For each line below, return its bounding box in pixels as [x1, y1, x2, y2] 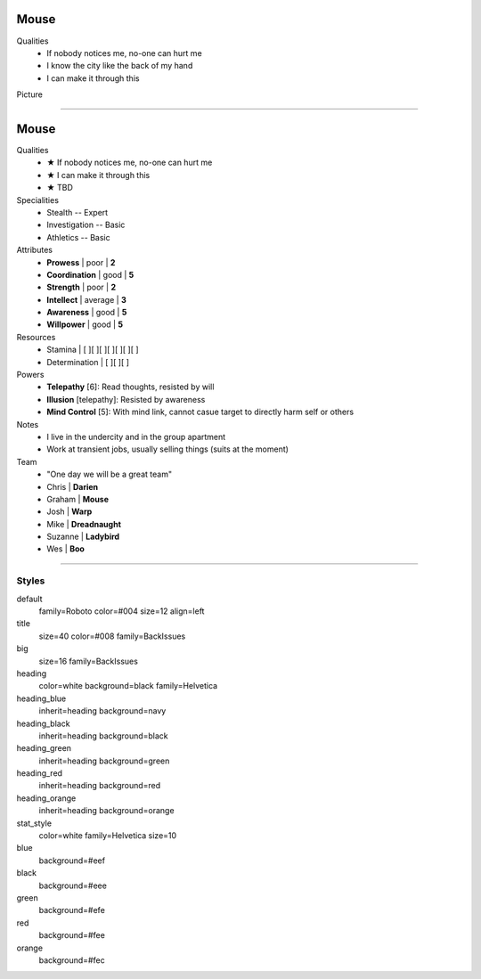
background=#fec [38, 954, 106, 966]
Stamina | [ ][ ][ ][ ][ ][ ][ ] [46, 344, 139, 355]
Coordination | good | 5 [46, 269, 135, 280]
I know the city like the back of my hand [46, 61, 193, 71]
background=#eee [38, 880, 107, 891]
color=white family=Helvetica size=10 [38, 830, 177, 841]
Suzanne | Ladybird [46, 531, 120, 543]
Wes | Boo [46, 543, 85, 554]
